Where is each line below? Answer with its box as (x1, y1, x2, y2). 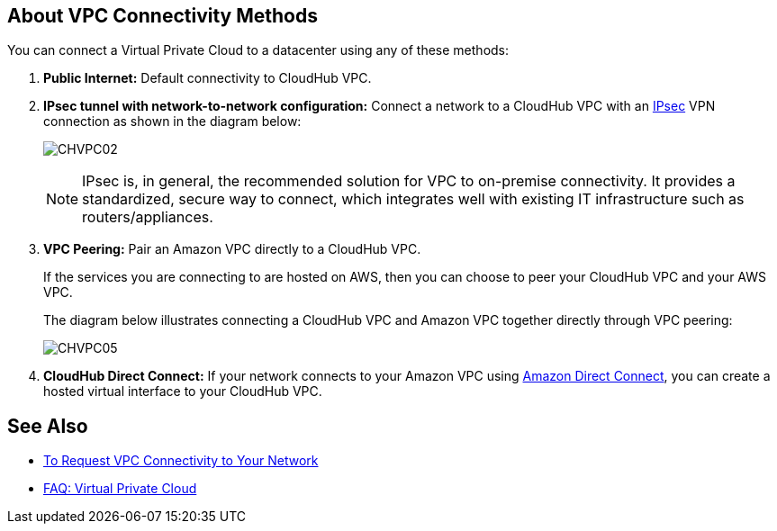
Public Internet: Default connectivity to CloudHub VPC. (43, 70, 372, 86)
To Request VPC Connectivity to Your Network (43, 453, 319, 469)
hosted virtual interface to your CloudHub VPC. (43, 383, 322, 400)
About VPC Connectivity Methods (7, 4, 318, 27)
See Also (7, 414, 88, 437)
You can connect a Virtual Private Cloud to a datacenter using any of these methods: (7, 42, 510, 58)
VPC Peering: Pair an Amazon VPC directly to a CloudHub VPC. (43, 241, 421, 257)
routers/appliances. (82, 208, 213, 227)
